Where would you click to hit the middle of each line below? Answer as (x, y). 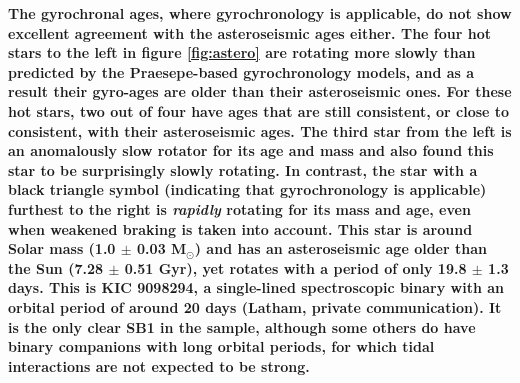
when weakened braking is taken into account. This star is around (240, 228)
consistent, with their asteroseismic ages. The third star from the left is (260, 130)
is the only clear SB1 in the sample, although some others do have (242, 326)
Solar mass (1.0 (62, 248)
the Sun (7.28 (56, 267)
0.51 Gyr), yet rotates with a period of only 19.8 (295, 267)
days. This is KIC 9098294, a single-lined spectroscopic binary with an (256, 287)
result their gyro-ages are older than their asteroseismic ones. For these (260, 91)
